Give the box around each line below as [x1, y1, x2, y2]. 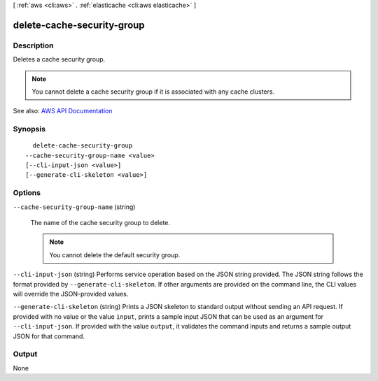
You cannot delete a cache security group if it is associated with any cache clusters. [31, 87, 275, 96]
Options [13, 188, 41, 198]
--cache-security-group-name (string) [13, 203, 136, 211]
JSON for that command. [13, 332, 85, 340]
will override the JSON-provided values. [13, 289, 129, 298]
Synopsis [13, 124, 45, 134]
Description [13, 41, 54, 50]
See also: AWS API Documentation [13, 107, 113, 115]
